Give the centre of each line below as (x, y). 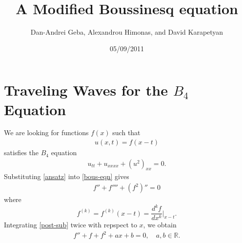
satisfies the (21, 152)
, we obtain (160, 225)
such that (126, 132)
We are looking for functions (46, 132)
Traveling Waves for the (86, 90)
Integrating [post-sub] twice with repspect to (71, 225)
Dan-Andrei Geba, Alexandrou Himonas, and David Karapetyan (127, 32)
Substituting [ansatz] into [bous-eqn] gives (67, 176)
